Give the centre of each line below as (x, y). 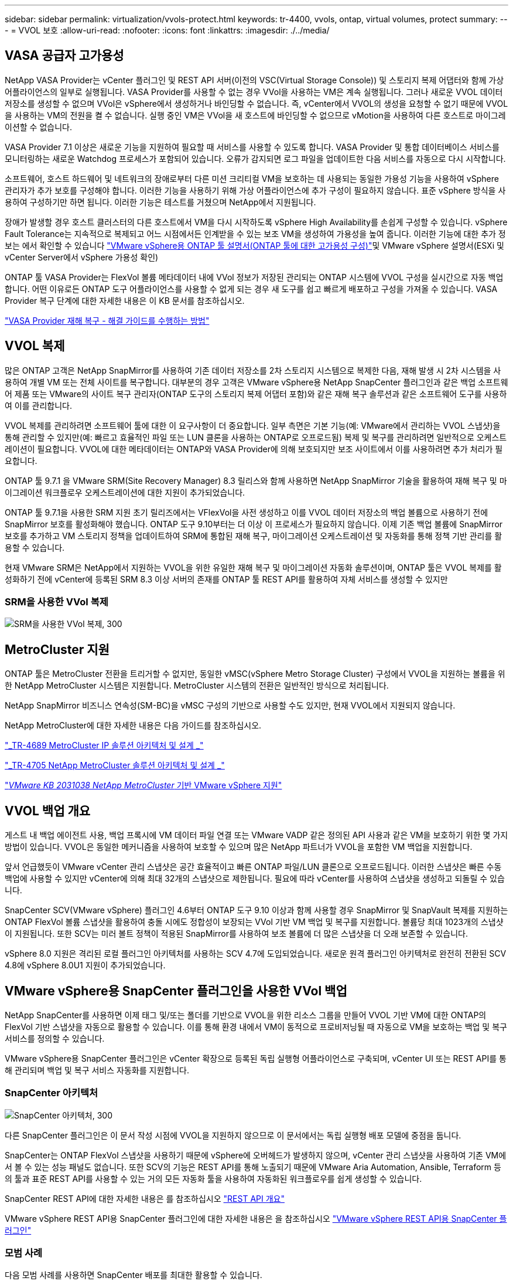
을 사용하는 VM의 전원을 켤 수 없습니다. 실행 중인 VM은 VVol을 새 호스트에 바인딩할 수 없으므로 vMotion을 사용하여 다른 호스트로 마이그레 (255, 115)
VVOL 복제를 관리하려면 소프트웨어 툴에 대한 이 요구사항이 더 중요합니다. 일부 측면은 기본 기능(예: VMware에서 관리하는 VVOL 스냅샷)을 (253, 425)
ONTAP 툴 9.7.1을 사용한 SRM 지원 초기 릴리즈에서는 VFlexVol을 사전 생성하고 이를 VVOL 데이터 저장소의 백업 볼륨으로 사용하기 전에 (247, 512)
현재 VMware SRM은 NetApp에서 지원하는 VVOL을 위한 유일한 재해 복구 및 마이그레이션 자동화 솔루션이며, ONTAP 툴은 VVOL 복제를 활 (253, 567)
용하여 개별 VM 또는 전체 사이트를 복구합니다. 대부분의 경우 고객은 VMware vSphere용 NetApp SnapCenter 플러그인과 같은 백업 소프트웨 (256, 382)
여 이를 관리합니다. (38, 405)
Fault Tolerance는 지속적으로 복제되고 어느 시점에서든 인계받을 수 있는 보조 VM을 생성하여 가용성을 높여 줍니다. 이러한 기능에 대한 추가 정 (255, 233)
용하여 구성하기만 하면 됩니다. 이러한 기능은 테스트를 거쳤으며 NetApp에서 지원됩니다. (160, 202)
